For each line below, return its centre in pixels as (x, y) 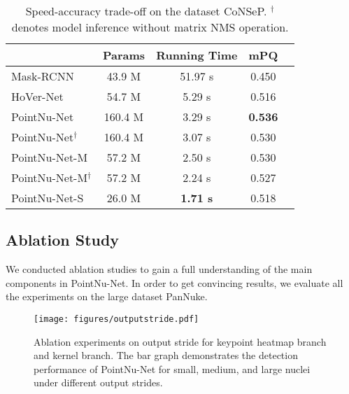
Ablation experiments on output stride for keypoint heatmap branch (180, 341)
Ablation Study (63, 240)
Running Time (197, 55)
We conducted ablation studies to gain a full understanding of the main (159, 269)
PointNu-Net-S (48, 198)
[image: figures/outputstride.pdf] (116, 319)
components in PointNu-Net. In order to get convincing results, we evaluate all (174, 282)
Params (124, 55)
